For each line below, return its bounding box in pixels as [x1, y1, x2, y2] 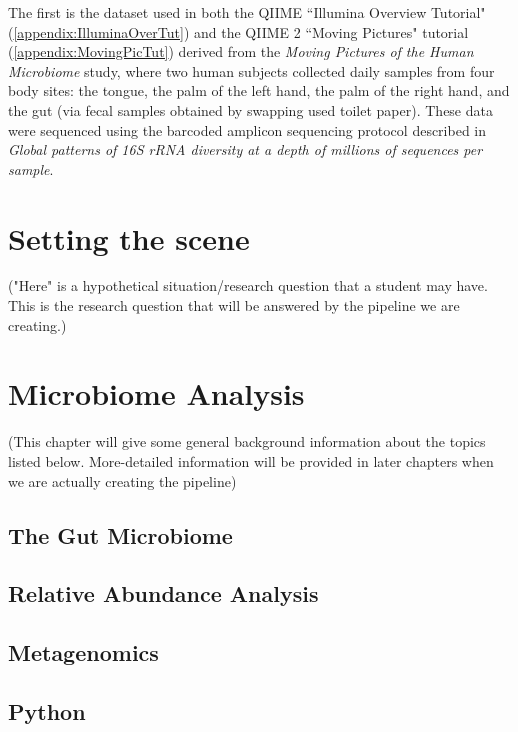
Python [8, 695, 86, 726]
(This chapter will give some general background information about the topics [8, 431, 486, 452]
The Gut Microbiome [8, 519, 233, 550]
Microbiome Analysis [8, 373, 305, 414]
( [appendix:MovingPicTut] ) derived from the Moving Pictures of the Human [8, 41, 474, 62]
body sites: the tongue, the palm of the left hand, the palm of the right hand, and [8, 80, 510, 101]
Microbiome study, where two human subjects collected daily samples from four [8, 60, 495, 81]
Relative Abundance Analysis [8, 578, 319, 609]
